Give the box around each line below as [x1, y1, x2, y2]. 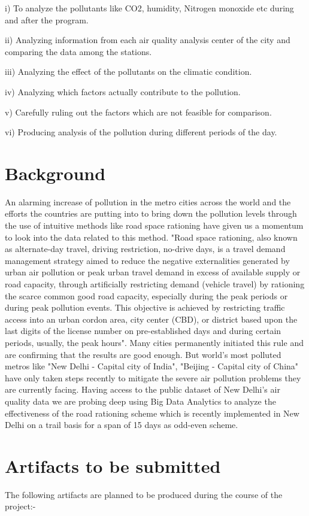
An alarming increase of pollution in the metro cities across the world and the [5, 195, 291, 208]
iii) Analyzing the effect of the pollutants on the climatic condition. [5, 65, 252, 78]
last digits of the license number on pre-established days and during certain [5, 324, 281, 337]
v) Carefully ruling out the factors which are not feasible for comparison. [5, 105, 272, 118]
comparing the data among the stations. [5, 45, 152, 57]
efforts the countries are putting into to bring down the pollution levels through [5, 207, 297, 220]
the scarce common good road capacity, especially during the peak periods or [5, 289, 288, 302]
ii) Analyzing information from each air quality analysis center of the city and [5, 34, 290, 46]
